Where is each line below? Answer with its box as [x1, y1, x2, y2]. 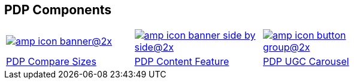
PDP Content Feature [134, 55, 229, 68]
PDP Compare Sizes [6, 55, 96, 68]
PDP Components [4, 2, 112, 17]
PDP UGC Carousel [263, 55, 349, 68]
